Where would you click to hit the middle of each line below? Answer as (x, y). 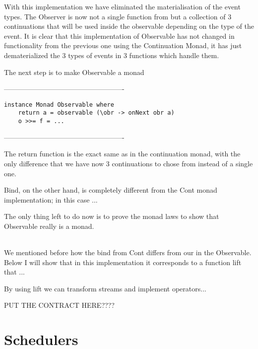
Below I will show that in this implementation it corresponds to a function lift (123, 262)
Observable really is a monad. (49, 226)
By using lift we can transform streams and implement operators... (105, 288)
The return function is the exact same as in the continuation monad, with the (122, 154)
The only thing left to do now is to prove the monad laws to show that (112, 216)
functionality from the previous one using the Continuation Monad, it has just (123, 45)
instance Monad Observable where (59, 105)
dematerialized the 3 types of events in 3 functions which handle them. (112, 55)
